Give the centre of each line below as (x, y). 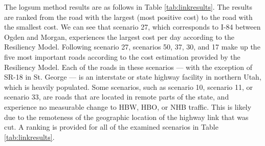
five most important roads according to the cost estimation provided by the (122, 56)
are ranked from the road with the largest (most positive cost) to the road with (128, 17)
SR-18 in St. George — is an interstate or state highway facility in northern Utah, (133, 77)
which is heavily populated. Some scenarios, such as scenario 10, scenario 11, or (128, 87)
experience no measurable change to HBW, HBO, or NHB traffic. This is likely (128, 106)
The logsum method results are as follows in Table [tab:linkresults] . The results (128, 7)
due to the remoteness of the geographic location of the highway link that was (126, 117)
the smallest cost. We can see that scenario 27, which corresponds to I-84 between (132, 27)
